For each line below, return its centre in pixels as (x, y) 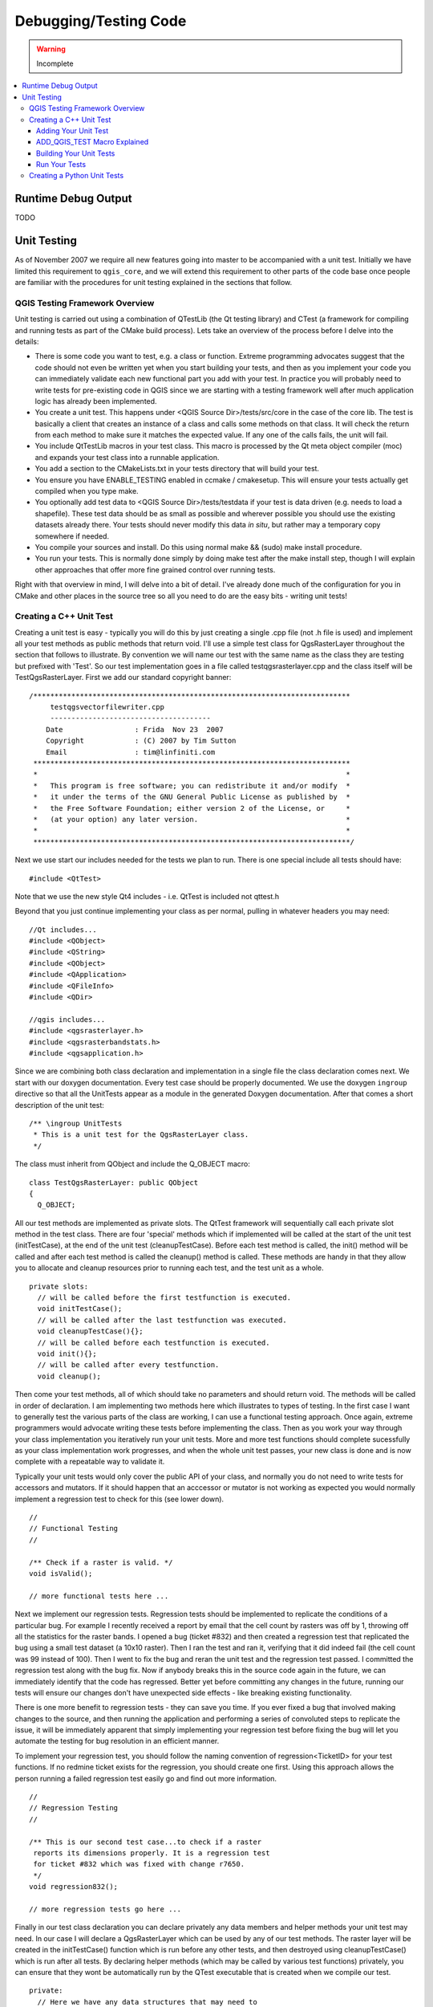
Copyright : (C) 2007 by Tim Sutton (141, 741)
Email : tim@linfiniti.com (130, 752)
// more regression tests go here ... (105, 1909)
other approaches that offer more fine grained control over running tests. (155, 569)
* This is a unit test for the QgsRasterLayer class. (141, 1135)
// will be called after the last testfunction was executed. (162, 1320)
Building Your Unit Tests (76, 153)
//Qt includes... (63, 930)
